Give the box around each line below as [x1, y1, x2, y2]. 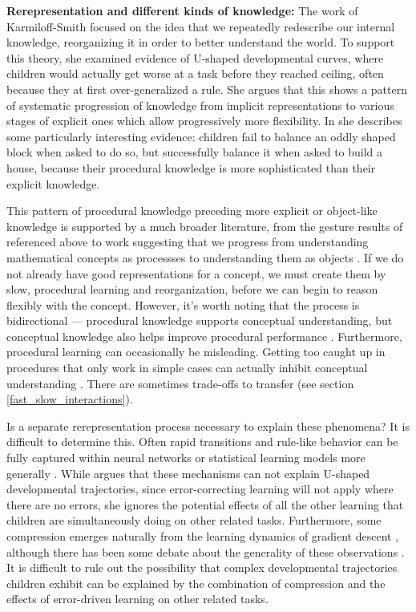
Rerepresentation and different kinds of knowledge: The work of [6, 2, 358, 18]
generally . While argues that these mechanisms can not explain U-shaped [6, 464, 370, 481]
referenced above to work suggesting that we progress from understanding [6, 233, 369, 250]
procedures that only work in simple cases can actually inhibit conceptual [6, 359, 368, 376]
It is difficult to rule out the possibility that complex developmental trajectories [6, 559, 398, 576]
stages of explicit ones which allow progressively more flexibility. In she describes [6, 112, 402, 129]
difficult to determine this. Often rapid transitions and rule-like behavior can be [6, 433, 398, 450]
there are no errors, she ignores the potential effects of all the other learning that [6, 496, 404, 513]
